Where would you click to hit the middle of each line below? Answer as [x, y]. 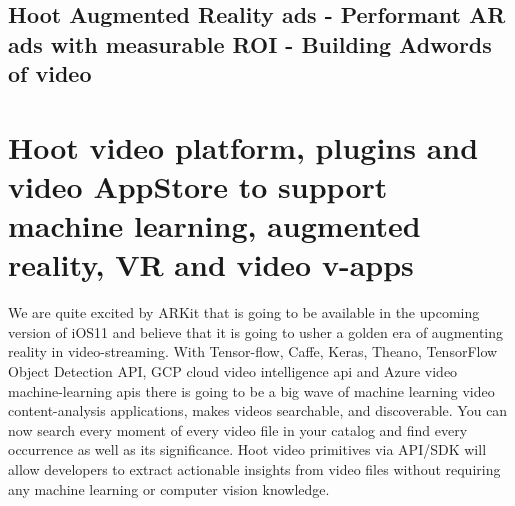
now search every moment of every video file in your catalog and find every [238, 429]
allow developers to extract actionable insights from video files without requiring [254, 469]
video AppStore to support [198, 185]
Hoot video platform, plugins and [243, 146]
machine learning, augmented [214, 225]
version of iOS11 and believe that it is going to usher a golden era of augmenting [256, 331]
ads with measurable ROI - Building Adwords [250, 43]
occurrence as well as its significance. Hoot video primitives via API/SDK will [247, 449]
